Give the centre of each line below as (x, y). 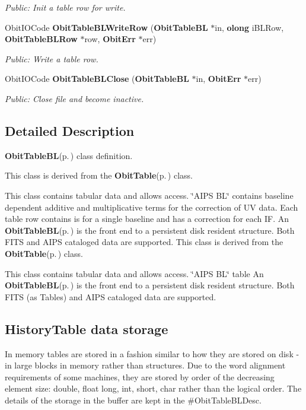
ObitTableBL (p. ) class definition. (69, 155)
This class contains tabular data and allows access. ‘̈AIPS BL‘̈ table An (134, 273)
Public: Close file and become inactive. (74, 98)
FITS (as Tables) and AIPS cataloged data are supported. (111, 296)
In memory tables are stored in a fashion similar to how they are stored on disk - (152, 353)
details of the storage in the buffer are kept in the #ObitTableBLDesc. (133, 400)
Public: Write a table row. (52, 58)
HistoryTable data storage (87, 328)
